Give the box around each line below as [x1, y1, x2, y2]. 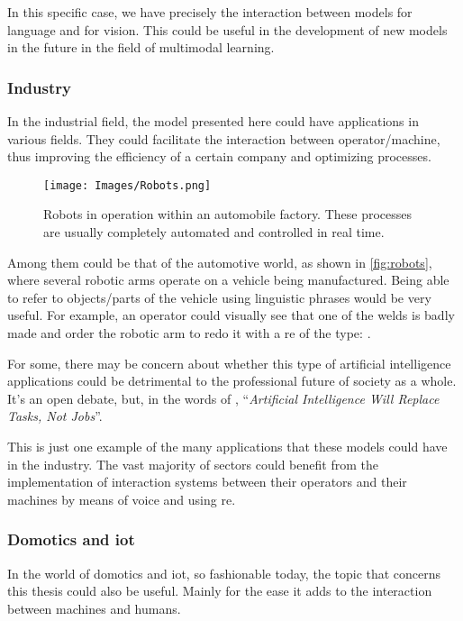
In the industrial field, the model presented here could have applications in [7, 112, 419, 130]
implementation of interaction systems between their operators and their [7, 472, 407, 491]
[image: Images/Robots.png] [43, 178, 212, 192]
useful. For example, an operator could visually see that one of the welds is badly [7, 306, 455, 324]
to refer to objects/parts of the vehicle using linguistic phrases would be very [7, 288, 431, 306]
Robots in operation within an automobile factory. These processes [43, 205, 413, 224]
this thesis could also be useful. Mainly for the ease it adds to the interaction [7, 581, 432, 600]
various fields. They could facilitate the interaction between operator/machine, [7, 129, 440, 148]
